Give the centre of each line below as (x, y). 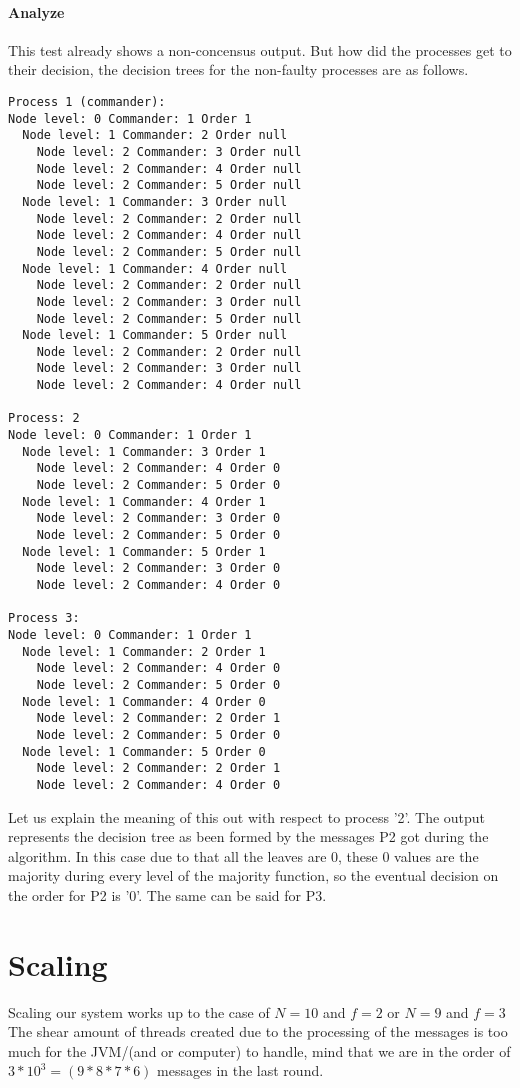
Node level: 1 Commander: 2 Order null (155, 135)
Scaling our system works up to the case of (139, 1011)
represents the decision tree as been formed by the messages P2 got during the (248, 836)
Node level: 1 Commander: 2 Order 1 (144, 651)
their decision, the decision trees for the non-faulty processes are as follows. (238, 69)
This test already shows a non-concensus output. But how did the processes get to (260, 49)
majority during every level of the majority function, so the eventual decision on (253, 875)
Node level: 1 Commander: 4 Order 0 (144, 701)
